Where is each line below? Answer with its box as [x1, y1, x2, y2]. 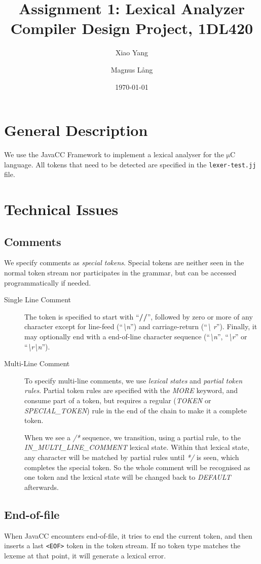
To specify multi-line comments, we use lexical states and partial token [24, 375, 243, 385]
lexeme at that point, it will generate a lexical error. [4, 550, 166, 560]
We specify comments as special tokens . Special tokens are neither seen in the [4, 257, 244, 268]
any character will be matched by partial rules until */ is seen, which [24, 451, 239, 462]
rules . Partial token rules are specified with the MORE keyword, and [24, 385, 238, 396]
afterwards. [24, 481, 59, 492]
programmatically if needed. [4, 277, 91, 288]
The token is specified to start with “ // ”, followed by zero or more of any [24, 311, 253, 322]
